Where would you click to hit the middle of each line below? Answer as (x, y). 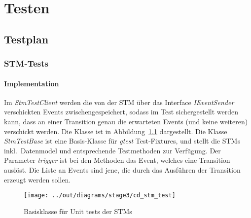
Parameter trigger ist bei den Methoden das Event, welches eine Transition (117, 160)
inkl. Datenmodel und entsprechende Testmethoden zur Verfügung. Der (112, 150)
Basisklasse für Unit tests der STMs (78, 211)
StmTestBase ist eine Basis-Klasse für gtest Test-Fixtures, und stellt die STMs (122, 141)
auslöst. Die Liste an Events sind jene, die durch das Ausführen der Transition (122, 169)
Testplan (26, 39)
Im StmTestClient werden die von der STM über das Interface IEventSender (119, 102)
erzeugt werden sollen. (37, 179)
